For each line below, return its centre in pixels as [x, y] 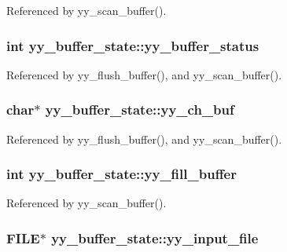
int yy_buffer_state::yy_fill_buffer [121, 174]
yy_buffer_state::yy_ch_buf [140, 110]
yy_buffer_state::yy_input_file [155, 237]
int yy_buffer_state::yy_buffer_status [133, 45]
